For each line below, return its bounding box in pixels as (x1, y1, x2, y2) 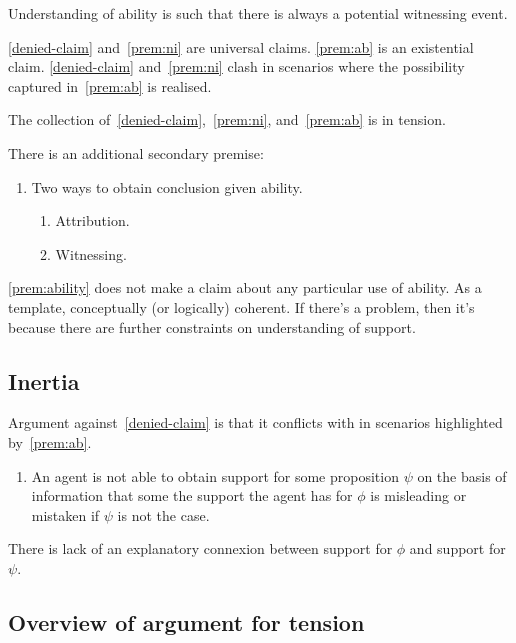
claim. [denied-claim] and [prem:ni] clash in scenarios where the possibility (8, 56, 465, 77)
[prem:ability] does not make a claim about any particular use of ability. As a (8, 277, 482, 298)
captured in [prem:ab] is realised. (8, 75, 212, 96)
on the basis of (417, 465, 507, 486)
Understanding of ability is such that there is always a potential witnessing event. (8, 3, 508, 23)
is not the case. (117, 504, 210, 525)
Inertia (8, 365, 80, 396)
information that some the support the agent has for (31, 485, 353, 506)
